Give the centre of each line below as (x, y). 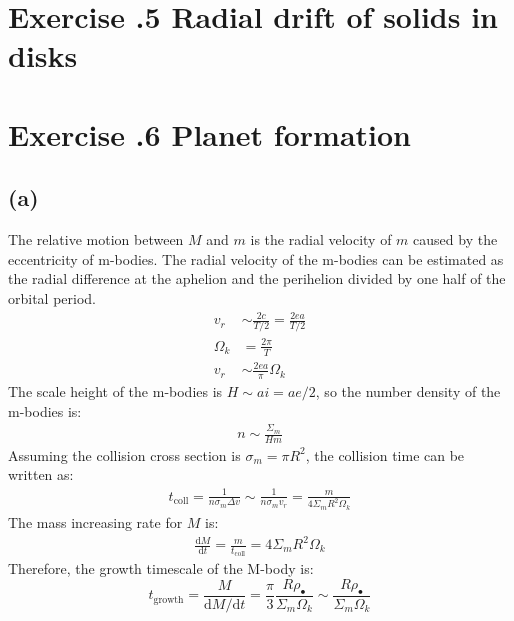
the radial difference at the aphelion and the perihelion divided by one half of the (257, 278)
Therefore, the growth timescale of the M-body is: (161, 568)
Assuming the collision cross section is (124, 454)
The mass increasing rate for (95, 521)
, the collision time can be (385, 454)
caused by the (455, 239)
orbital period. (52, 297)
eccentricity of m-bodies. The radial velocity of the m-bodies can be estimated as (256, 258)
